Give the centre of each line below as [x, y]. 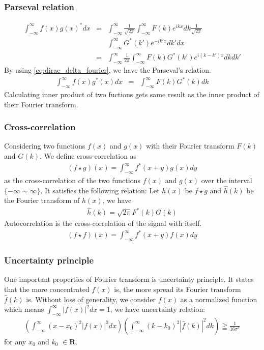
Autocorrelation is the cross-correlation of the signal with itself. [103, 223]
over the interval [227, 180]
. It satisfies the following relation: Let [100, 190]
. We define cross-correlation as [88, 156]
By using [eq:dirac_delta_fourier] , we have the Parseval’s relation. [108, 70]
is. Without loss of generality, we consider [91, 299]
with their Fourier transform [190, 146]
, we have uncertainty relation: [158, 309]
